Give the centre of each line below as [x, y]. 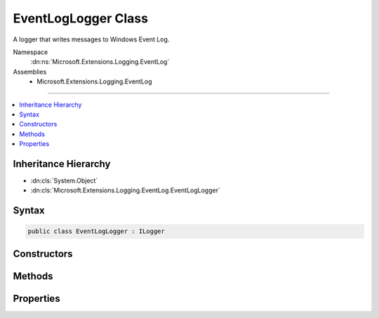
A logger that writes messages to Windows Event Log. [91, 39]
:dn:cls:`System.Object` [64, 180]
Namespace [31, 52]
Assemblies [30, 72]
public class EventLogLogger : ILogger [96, 231]
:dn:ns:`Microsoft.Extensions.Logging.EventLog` [100, 62]
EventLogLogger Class [81, 18]
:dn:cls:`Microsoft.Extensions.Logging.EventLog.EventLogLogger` [125, 190]
